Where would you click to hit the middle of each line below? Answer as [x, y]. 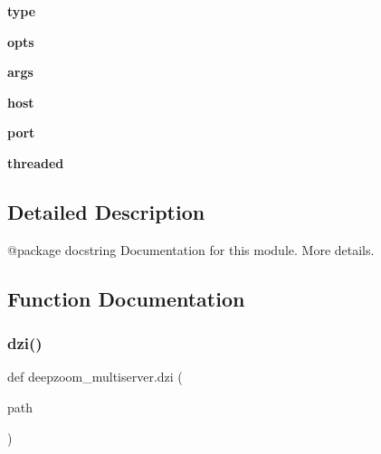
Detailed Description [106, 211]
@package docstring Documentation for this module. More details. [191, 249]
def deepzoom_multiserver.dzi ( [95, 377]
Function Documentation [126, 298]
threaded [36, 162]
